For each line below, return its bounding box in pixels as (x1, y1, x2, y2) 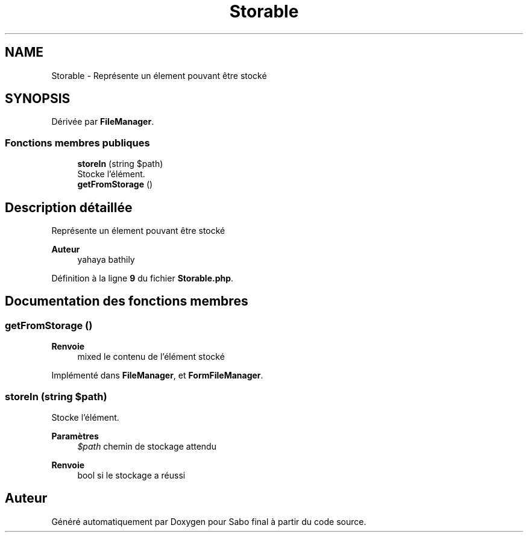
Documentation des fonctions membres (5, 294, 248, 309)
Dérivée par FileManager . (51, 116, 154, 127)
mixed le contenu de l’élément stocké (77, 351, 225, 362)
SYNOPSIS (5, 91, 71, 107)
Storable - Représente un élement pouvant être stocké (51, 70, 267, 81)
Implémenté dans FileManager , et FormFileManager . (51, 370, 263, 381)
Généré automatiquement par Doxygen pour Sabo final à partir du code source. (51, 516, 366, 527)
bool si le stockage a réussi (77, 470, 186, 480)
